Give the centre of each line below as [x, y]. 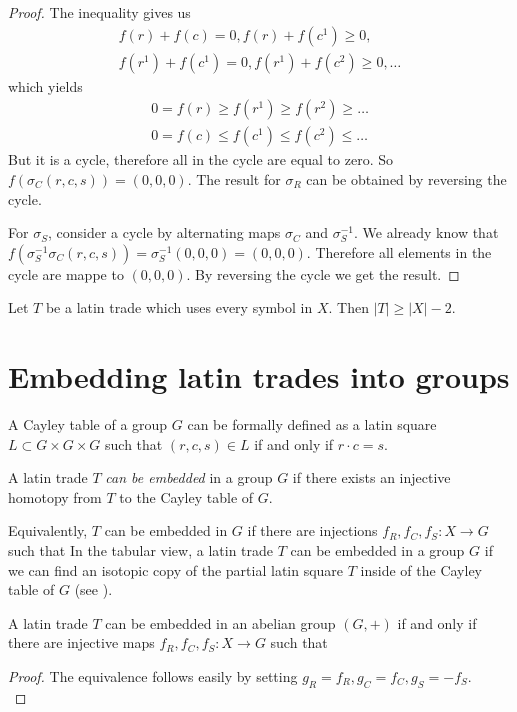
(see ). [93, 589]
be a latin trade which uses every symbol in [179, 307]
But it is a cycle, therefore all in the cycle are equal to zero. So [200, 159]
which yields [45, 85]
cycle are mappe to [66, 273]
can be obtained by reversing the [406, 178]
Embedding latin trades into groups [259, 376]
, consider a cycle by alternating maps [164, 232]
